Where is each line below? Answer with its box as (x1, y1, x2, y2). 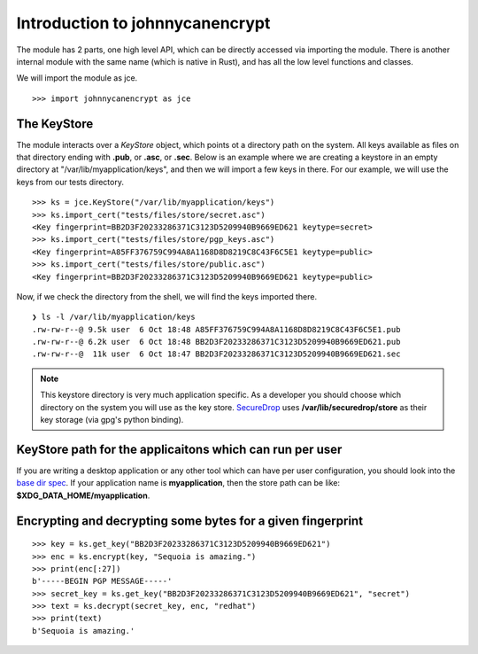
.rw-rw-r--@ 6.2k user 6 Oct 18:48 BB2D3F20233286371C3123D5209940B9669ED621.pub (32, 337, 401, 347)
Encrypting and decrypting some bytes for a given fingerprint (16, 513, 363, 528)
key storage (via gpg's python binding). (40, 415, 184, 425)
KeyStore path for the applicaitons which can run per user (16, 441, 343, 456)
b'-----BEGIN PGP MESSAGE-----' (32, 576, 173, 587)
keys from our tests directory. (16, 176, 124, 187)
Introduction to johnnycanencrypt (16, 13, 271, 33)
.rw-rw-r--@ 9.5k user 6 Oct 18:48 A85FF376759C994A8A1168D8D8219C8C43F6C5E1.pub (32, 324, 401, 334)
